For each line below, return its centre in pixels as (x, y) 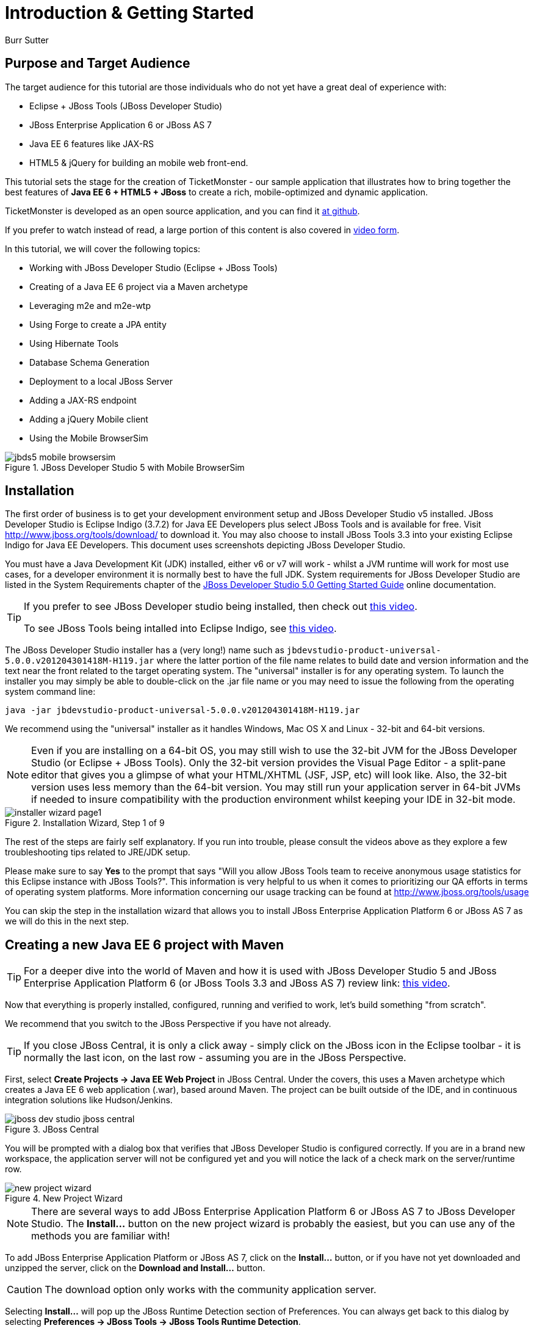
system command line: (50, 692)
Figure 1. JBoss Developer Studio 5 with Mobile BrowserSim (125, 467)
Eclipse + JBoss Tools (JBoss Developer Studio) (126, 106)
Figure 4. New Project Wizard (64, 1199)
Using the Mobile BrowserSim (89, 438)
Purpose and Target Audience (98, 63)
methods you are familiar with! (101, 1236)
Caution (25, 1290)
